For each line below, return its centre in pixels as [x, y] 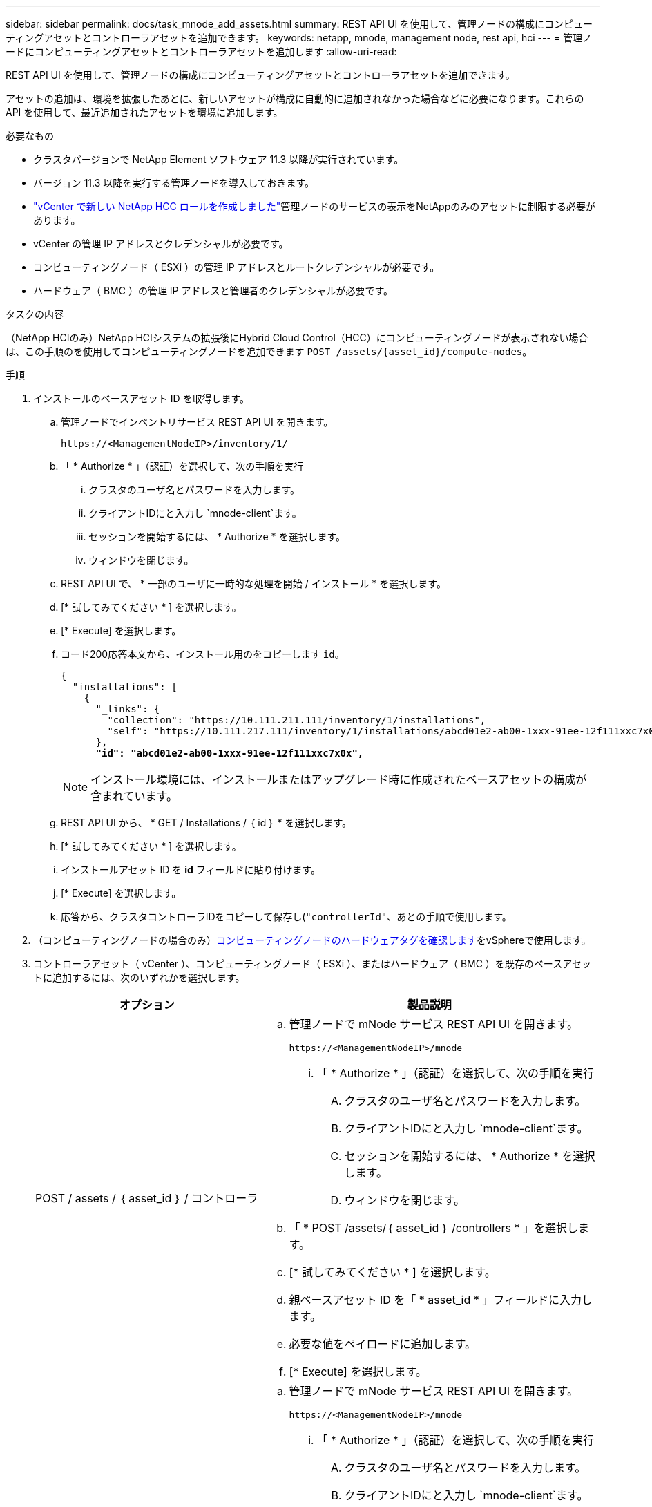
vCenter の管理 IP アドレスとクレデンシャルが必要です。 [161, 244]
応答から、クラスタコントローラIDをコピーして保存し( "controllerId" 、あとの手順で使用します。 [286, 917]
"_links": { [128, 709]
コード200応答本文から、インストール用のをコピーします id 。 [203, 654]
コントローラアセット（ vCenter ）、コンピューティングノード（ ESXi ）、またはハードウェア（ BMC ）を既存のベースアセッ [312, 964]
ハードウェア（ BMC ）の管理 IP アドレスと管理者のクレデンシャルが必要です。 [213, 291]
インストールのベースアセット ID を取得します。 [142, 398]
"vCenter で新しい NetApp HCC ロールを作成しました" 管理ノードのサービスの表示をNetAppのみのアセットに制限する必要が [314, 206]
